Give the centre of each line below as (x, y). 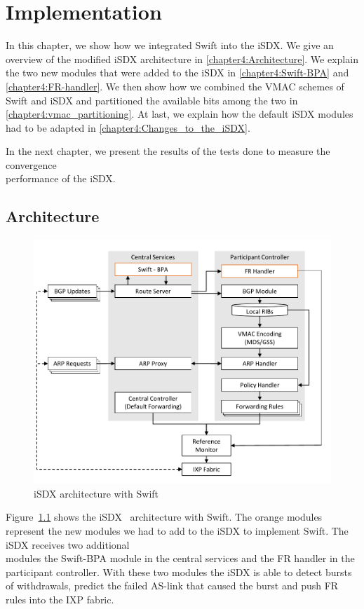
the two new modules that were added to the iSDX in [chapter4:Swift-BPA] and (177, 73)
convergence (31, 164)
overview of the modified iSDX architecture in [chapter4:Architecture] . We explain (182, 59)
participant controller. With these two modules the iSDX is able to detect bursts (179, 572)
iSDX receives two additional (68, 544)
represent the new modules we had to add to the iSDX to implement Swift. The (177, 530)
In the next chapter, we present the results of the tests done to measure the (168, 151)
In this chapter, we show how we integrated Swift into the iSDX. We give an (170, 45)
